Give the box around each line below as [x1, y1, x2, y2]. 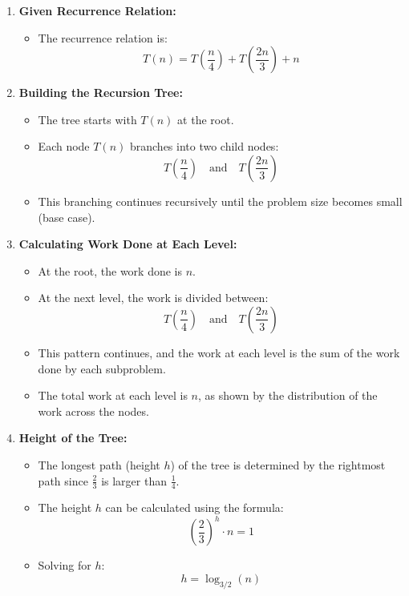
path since [38, 472, 88, 489]
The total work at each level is [38, 387, 188, 404]
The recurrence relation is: [38, 29, 168, 46]
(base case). [38, 208, 95, 225]
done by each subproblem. [38, 360, 166, 377]
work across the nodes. [38, 402, 149, 419]
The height [38, 499, 92, 516]
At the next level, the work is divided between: [38, 289, 269, 306]
